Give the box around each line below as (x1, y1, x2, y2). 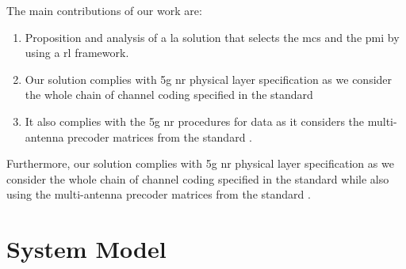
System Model (6, 233, 167, 265)
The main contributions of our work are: (6, 2, 202, 18)
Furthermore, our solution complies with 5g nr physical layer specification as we (6, 155, 394, 172)
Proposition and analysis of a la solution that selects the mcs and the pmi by (25, 28, 400, 45)
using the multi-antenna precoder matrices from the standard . (6, 186, 311, 203)
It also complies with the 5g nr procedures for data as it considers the (25, 112, 365, 129)
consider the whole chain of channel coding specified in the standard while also (6, 170, 389, 187)
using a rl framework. (25, 44, 129, 61)
